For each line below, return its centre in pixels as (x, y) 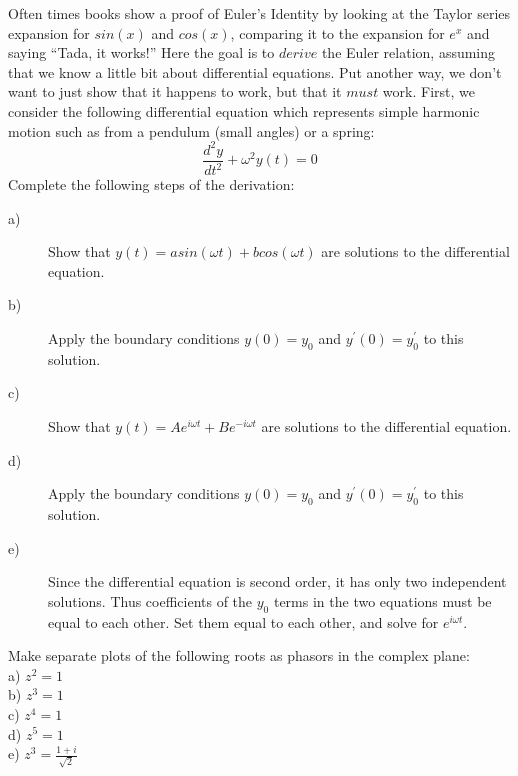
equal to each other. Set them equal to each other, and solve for (243, 621)
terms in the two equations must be (382, 600)
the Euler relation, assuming (408, 52)
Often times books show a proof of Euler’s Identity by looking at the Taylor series (259, 13)
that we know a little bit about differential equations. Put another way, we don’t (255, 71)
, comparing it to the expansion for (337, 32)
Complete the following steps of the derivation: (151, 184)
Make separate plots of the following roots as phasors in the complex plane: (239, 655)
